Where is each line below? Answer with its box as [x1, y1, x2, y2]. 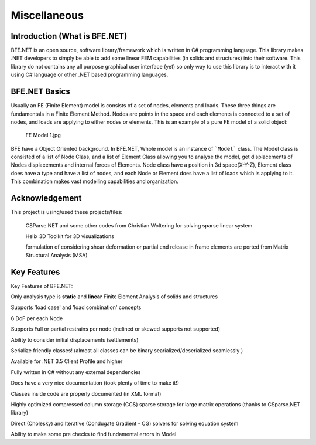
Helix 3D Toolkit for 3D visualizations [25, 232, 114, 240]
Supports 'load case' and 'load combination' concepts [11, 304, 142, 311]
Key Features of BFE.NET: [11, 282, 73, 290]
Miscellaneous [11, 9, 84, 22]
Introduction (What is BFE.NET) [11, 31, 128, 41]
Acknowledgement [11, 193, 82, 203]
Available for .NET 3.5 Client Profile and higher [11, 358, 123, 365]
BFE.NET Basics [11, 87, 70, 97]
